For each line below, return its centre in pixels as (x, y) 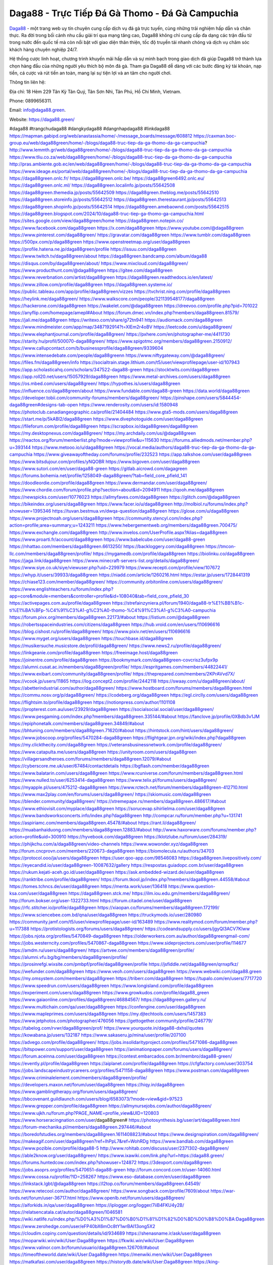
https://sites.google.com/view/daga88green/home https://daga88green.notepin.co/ (97, 221)
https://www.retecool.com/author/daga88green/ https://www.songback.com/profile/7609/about (109, 1191)
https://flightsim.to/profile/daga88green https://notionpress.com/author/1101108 (92, 702)
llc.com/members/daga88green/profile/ (51, 554)
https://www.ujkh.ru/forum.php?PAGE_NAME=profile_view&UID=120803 (84, 1113)
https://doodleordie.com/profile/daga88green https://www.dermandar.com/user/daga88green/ (108, 483)
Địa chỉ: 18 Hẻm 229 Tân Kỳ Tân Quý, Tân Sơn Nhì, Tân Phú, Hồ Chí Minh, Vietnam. (95, 92)
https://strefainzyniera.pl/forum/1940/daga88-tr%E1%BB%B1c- (178, 603)
